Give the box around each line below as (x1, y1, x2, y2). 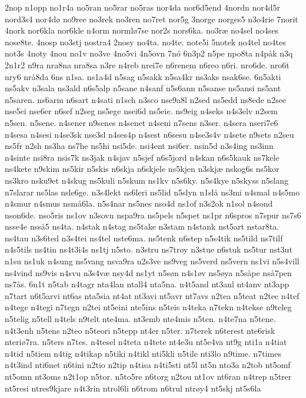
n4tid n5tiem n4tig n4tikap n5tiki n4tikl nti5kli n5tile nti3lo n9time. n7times (5, 347, 281, 359)
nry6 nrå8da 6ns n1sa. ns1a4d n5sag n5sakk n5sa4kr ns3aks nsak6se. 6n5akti (5, 70, 281, 82)
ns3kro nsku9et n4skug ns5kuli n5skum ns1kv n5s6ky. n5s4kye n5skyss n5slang (5, 174, 289, 186)
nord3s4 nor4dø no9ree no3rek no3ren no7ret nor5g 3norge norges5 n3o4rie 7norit (5, 12, 298, 25)
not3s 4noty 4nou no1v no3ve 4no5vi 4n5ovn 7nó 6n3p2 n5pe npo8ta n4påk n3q (5, 47, 293, 59)
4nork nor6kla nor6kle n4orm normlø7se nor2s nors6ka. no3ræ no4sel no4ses (5, 24, 279, 37)
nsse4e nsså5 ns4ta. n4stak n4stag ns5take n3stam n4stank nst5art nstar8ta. (5, 220, 280, 233)
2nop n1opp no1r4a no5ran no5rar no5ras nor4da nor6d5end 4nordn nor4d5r (5, 1, 281, 13)
